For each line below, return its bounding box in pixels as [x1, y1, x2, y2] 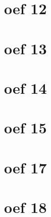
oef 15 [4, 117, 47, 138]
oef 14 [4, 77, 47, 98]
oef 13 [4, 38, 47, 58]
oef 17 [4, 157, 47, 177]
